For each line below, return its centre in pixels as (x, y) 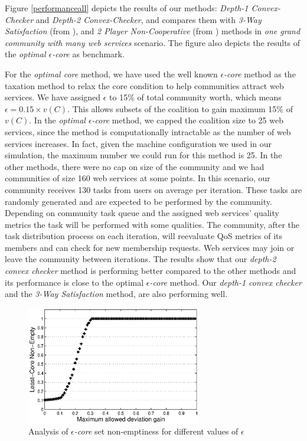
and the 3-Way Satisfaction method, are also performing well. (116, 294)
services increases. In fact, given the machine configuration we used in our (138, 143)
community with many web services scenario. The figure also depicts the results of (153, 42)
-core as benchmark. (88, 54)
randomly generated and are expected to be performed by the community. (138, 201)
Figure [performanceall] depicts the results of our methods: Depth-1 (127, 8)
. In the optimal (57, 120)
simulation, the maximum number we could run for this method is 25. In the (143, 155)
